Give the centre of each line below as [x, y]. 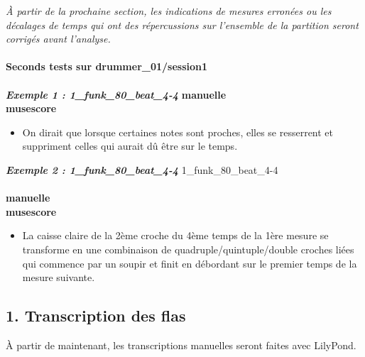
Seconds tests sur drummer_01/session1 [107, 66]
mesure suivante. [59, 277]
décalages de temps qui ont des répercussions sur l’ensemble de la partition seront [182, 24]
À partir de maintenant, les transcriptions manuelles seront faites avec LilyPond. [181, 345]
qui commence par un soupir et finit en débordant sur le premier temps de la [190, 263]
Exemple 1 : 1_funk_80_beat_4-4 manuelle [116, 94]
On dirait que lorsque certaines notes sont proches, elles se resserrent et [178, 132]
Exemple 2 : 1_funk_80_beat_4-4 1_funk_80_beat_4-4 [142, 169]
